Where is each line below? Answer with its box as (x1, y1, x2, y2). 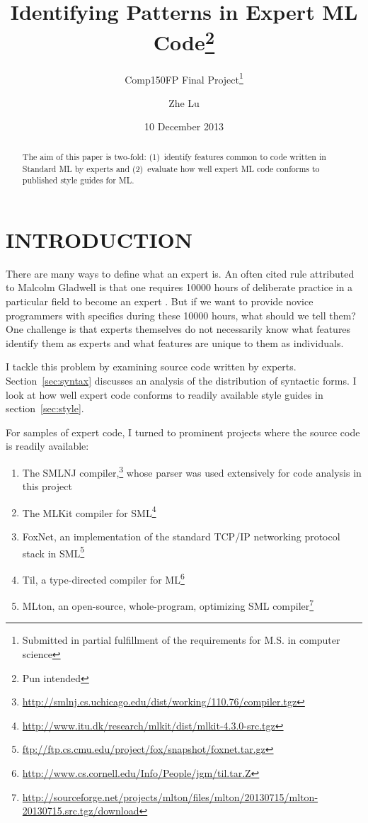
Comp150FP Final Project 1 (125, 69, 243, 86)
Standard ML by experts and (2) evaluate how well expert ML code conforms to (22, 162, 320, 174)
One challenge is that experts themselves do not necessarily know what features (6, 322, 351, 336)
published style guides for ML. (22, 174, 134, 186)
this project (22, 479, 72, 494)
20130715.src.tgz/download (22, 803, 139, 818)
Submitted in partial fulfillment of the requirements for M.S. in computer (22, 632, 340, 647)
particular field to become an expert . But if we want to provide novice (6, 293, 314, 308)
